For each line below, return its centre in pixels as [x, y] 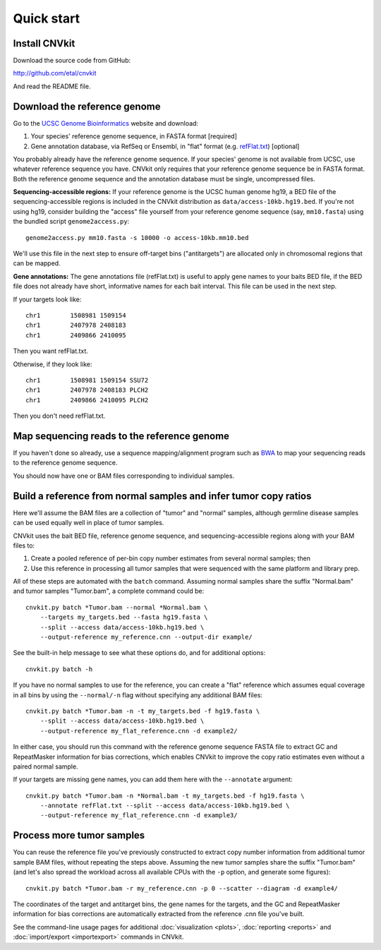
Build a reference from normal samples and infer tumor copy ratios [162, 496]
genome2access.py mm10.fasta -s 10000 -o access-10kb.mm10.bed [137, 238]
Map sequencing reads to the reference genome [121, 436]
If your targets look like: [47, 299]
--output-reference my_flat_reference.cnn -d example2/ [139, 731]
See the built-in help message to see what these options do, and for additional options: [139, 653]
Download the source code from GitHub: [72, 61]
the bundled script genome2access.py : [71, 222]
